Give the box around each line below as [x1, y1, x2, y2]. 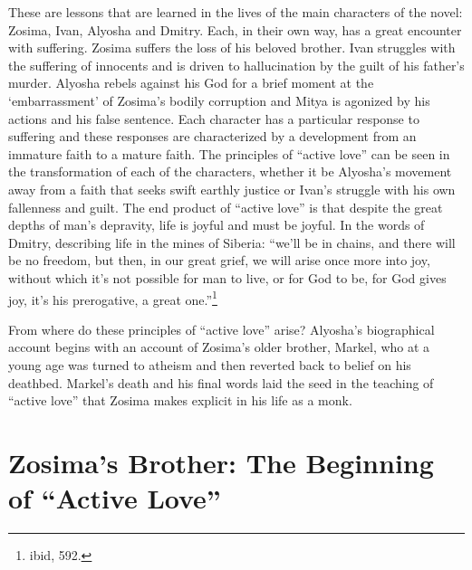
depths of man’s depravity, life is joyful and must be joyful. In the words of [8, 215, 425, 234]
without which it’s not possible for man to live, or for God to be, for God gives [8, 268, 447, 287]
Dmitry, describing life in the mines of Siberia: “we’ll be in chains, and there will [8, 233, 456, 252]
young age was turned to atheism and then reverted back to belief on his [8, 355, 411, 374]
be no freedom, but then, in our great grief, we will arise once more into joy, [8, 251, 430, 270]
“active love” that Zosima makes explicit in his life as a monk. [8, 391, 352, 410]
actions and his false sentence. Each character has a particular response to [8, 109, 419, 128]
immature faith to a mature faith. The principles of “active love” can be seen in [8, 144, 450, 163]
